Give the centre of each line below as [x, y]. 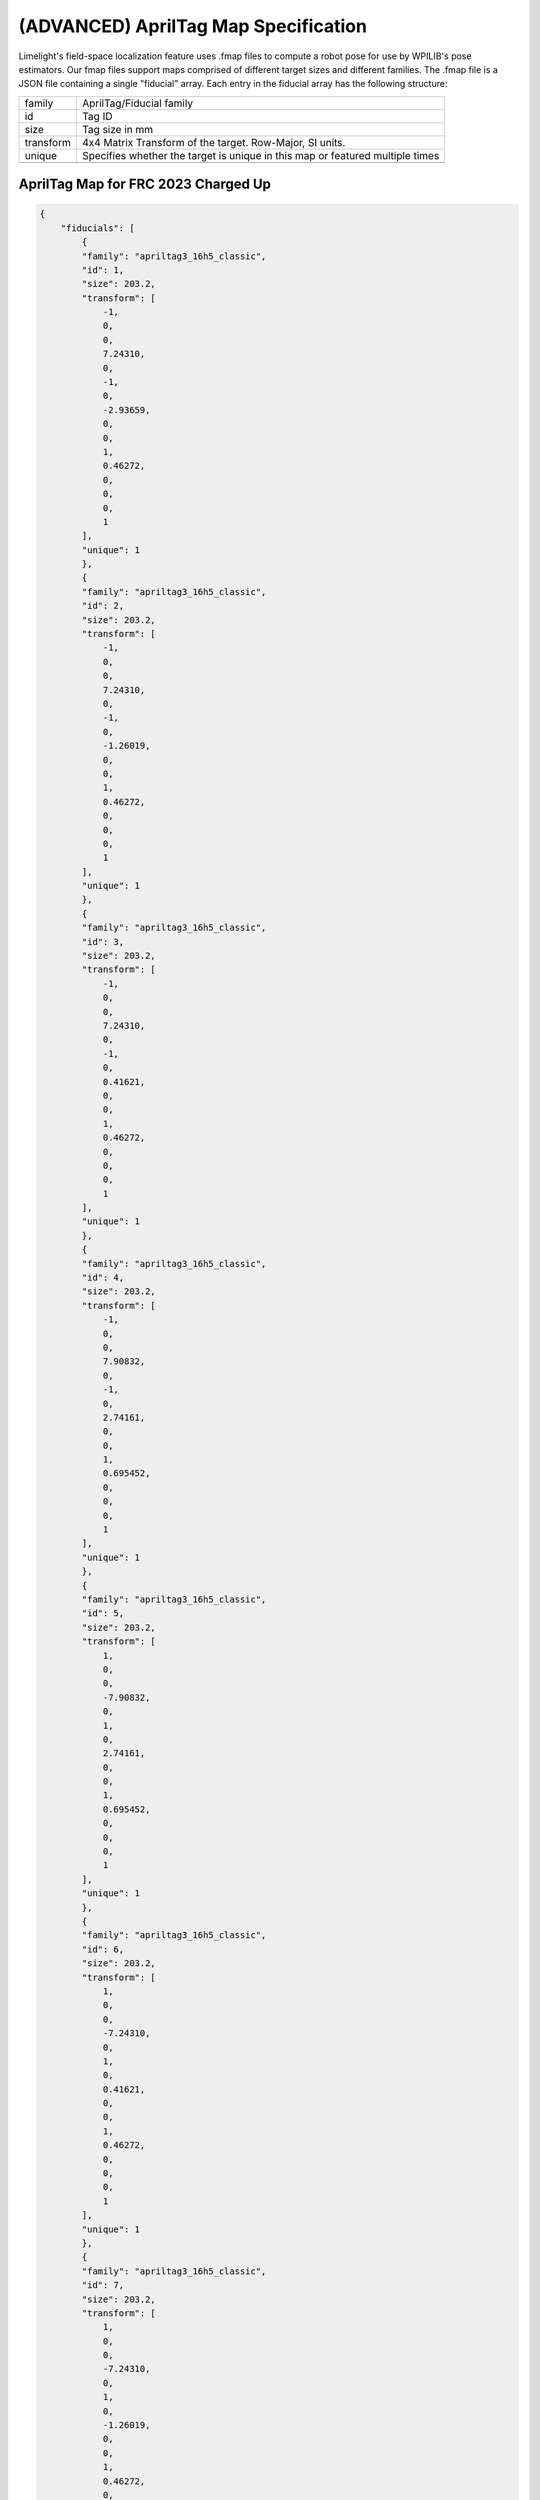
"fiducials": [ [97, 228]
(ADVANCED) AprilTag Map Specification [192, 26]
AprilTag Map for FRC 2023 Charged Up [145, 184]
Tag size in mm [117, 129]
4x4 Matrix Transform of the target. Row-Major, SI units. [213, 142]
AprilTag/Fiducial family [137, 103]
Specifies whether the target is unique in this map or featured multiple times [260, 155]
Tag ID [97, 116]
